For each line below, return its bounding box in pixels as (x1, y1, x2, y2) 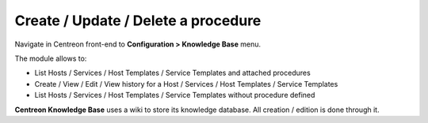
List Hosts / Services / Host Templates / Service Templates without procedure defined (34, 91, 315, 100)
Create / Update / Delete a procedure (14, 12, 262, 29)
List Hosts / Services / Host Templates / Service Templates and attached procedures (34, 68, 311, 78)
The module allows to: (14, 54, 87, 63)
